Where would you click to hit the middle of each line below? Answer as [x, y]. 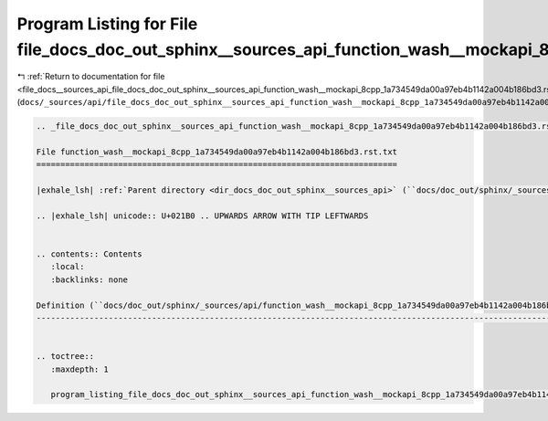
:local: [68, 267]
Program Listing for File [107, 24]
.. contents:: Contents [90, 254]
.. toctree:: [65, 357]
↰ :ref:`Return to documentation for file [91, 77]
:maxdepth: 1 [80, 369]
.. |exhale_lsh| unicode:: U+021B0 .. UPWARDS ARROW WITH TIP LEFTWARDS [202, 216]
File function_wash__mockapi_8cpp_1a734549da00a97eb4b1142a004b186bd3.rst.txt [216, 152]
